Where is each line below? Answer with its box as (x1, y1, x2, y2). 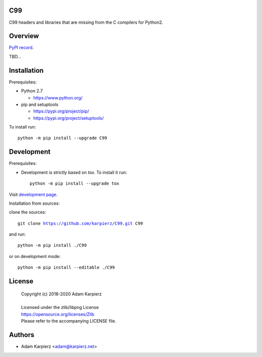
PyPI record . (9, 45, 34, 50)
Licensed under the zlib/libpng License (21, 305, 99, 310)
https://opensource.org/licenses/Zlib (21, 311, 95, 317)
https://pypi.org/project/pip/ (33, 108, 89, 114)
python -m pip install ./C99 (17, 243, 87, 248)
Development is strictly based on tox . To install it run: (21, 169, 127, 175)
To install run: (9, 124, 36, 130)
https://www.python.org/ (33, 95, 82, 100)
